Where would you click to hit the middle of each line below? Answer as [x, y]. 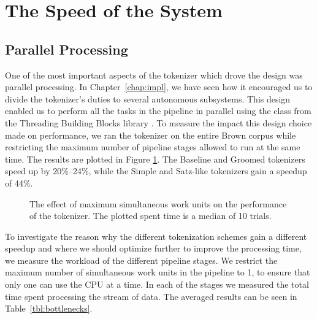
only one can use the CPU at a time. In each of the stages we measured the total [157, 284]
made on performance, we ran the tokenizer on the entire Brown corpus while [151, 135]
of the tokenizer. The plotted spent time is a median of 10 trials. [151, 216]
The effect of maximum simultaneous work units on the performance [158, 203]
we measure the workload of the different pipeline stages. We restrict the [141, 260]
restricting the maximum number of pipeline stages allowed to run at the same [153, 147]
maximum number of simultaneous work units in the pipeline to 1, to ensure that [158, 272]
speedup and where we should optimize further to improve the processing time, [153, 248]
